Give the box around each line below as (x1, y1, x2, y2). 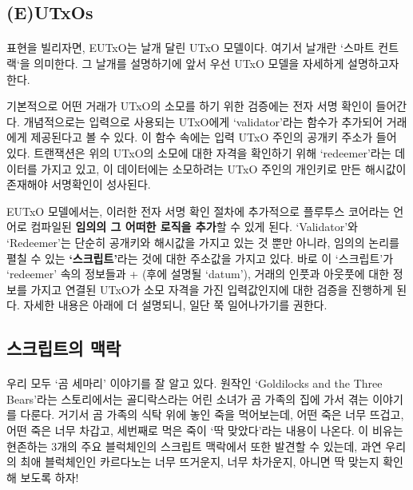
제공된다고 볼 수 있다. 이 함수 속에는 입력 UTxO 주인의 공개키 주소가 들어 (30, 129, 397, 145)
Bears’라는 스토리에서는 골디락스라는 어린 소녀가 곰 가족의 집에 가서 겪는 (6, 390, 369, 407)
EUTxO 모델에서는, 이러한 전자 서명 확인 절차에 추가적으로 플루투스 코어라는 (6, 202, 390, 219)
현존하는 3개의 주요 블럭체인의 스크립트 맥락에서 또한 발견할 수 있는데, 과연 (6, 437, 382, 454)
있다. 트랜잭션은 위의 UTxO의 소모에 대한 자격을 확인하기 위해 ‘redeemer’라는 (6, 144, 391, 161)
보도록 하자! (20, 468, 79, 485)
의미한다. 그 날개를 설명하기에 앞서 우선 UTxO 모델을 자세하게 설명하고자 (34, 54, 399, 71)
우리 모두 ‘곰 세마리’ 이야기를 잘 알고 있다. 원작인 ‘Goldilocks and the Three (6, 375, 383, 392)
